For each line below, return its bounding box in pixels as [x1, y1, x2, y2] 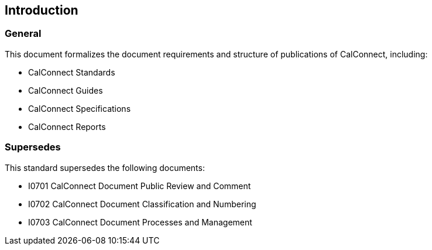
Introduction [5, 3, 78, 18]
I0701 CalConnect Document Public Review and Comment [28, 180, 251, 191]
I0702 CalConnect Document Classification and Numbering [28, 198, 256, 209]
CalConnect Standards [28, 67, 115, 77]
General [5, 28, 42, 40]
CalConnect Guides [28, 85, 103, 95]
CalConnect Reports [28, 121, 106, 132]
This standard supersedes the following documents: [5, 162, 205, 173]
